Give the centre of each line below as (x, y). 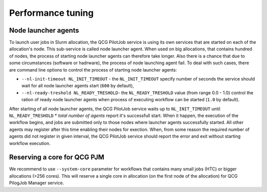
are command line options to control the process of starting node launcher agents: (93, 70)
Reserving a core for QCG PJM (57, 157)
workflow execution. (30, 143)
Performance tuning (51, 13)
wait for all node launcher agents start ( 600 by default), (78, 86)
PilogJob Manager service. (37, 183)
